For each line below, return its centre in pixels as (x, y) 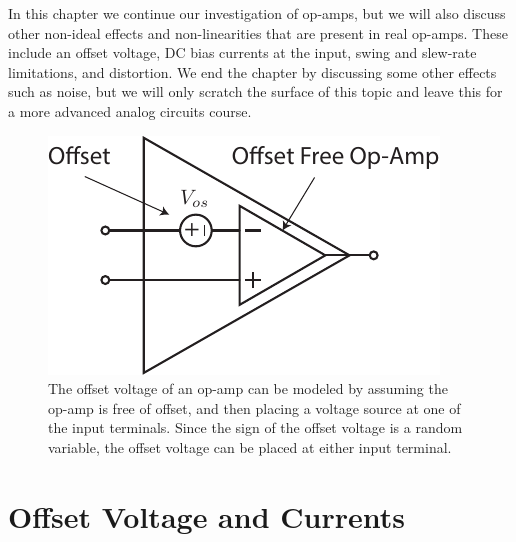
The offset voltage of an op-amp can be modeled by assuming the (248, 388)
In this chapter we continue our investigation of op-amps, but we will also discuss (257, 13)
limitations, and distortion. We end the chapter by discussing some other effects (252, 71)
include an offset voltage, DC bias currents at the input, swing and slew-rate (242, 52)
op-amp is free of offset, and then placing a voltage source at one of (254, 407)
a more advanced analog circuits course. (130, 110)
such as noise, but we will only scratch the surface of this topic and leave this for (255, 91)
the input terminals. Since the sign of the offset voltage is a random (255, 427)
